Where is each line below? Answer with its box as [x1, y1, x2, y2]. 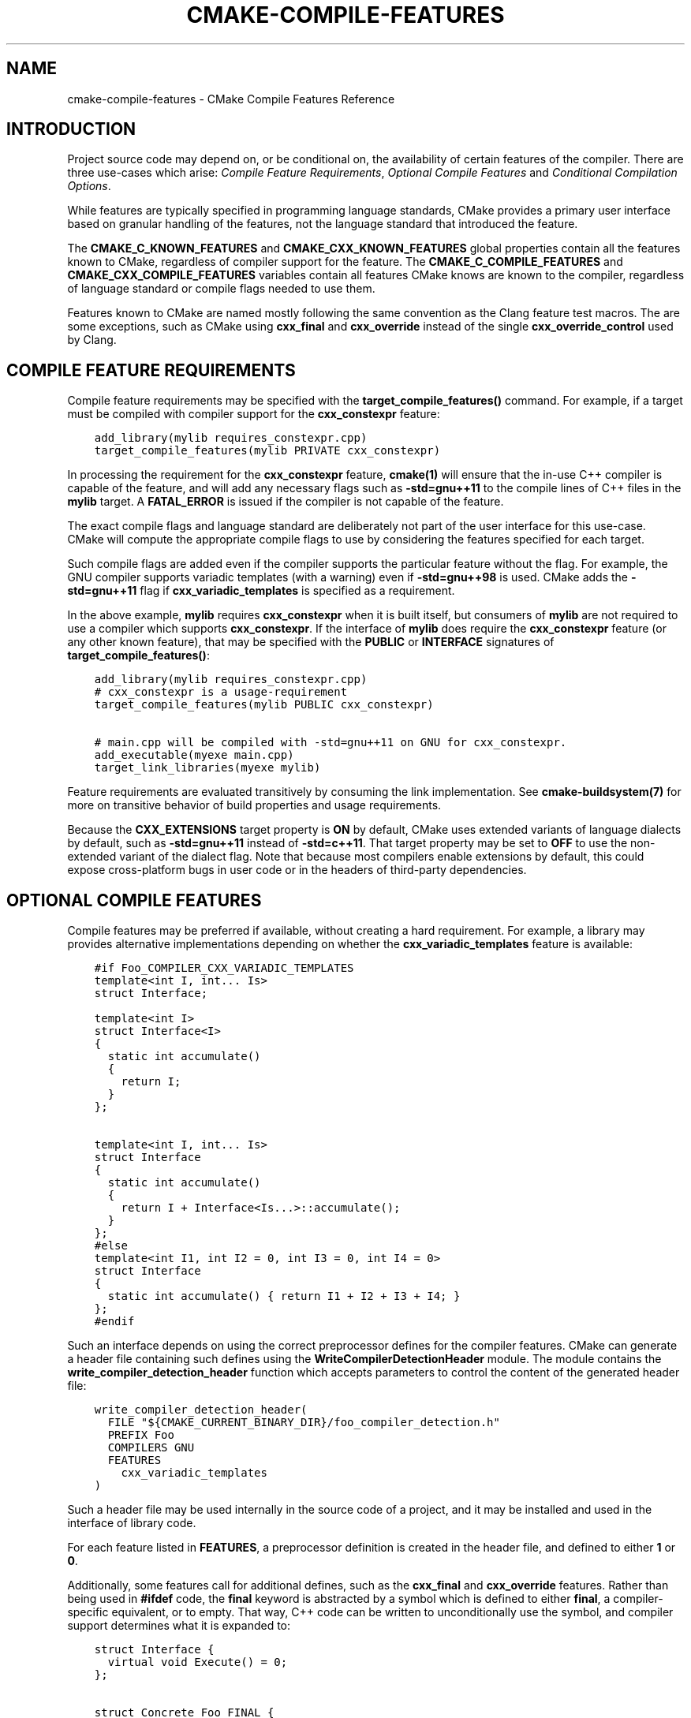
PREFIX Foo [107, 1429, 174, 1442]
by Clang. [67, 333, 117, 347]
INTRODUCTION [6, 119, 136, 140]
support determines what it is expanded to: [67, 1619, 291, 1633]
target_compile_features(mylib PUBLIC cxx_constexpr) [94, 698, 434, 711]
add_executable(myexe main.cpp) [94, 749, 294, 762]
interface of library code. [67, 1516, 196, 1530]
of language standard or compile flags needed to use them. [67, 282, 375, 296]
